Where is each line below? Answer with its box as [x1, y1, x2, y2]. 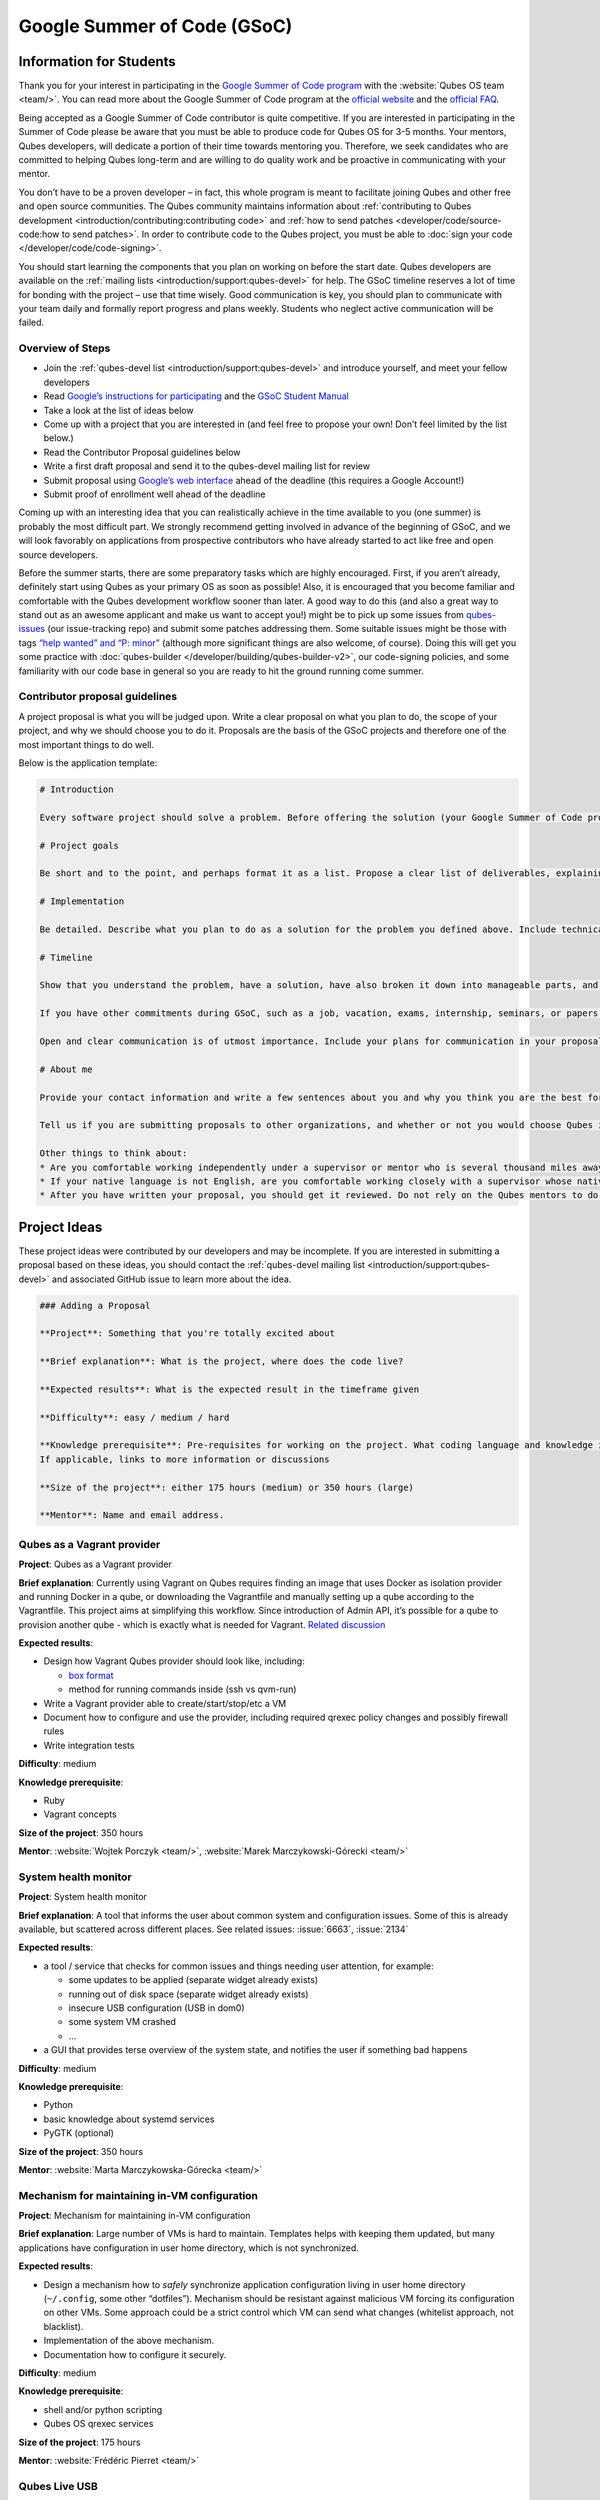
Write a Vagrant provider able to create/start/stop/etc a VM [43, 1697, 287, 1709]
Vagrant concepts [43, 1808, 117, 1820]
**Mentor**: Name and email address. [39, 1510, 225, 1521]
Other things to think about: [39, 1148, 188, 1159]
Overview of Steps [18, 341, 111, 355]
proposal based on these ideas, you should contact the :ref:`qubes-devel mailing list [18, 1259, 365, 1271]
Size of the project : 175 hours [18, 2436, 141, 2448]
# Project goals [39, 840, 120, 851]
